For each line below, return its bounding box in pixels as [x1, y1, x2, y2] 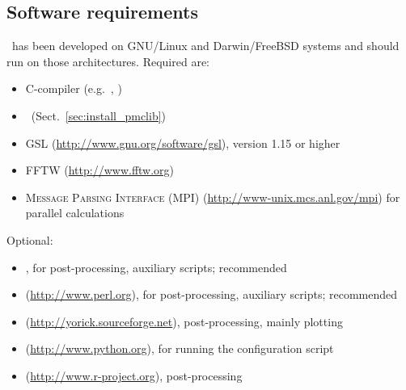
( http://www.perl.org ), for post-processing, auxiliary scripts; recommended [25, 286, 398, 303]
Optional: [6, 231, 53, 248]
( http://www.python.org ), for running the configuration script [25, 340, 334, 357]
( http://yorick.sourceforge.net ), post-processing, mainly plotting [25, 312, 343, 329]
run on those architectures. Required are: [6, 52, 209, 69]
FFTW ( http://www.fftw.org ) [25, 161, 175, 178]
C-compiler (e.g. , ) [25, 80, 122, 97]
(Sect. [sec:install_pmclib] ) [31, 107, 167, 124]
